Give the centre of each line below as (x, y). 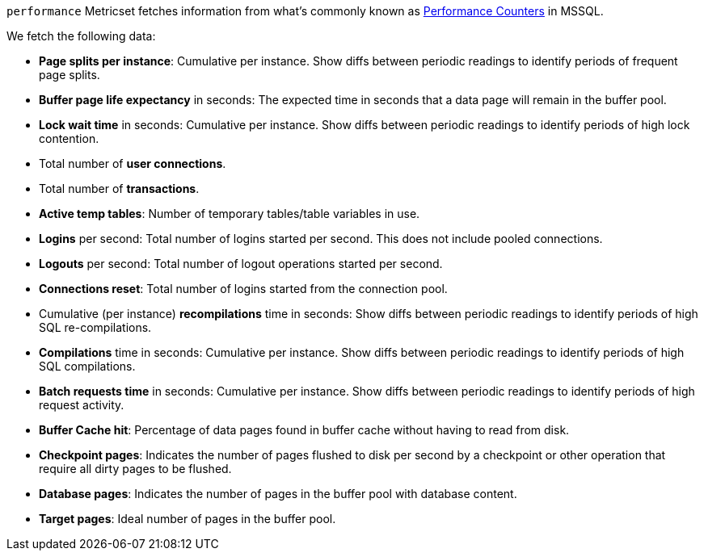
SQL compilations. (87, 366)
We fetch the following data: (81, 36)
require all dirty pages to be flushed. (135, 469)
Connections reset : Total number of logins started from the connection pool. (243, 289)
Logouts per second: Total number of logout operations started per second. (241, 264)
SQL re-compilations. (95, 327)
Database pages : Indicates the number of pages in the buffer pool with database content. (278, 494)
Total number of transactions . (119, 188)
